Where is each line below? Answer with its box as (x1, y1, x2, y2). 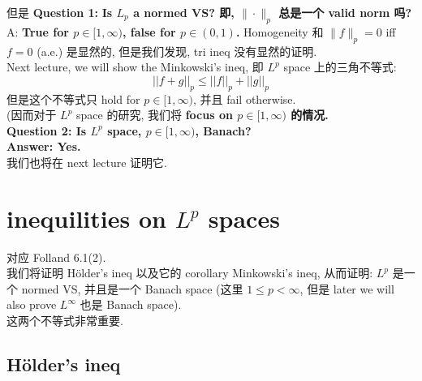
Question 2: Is (6, 122, 87, 139)
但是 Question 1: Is (6, 4, 113, 20)
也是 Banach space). (80, 296, 182, 313)
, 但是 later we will (299, 280, 394, 297)
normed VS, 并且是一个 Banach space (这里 (21, 280, 243, 297)
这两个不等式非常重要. (6, 312, 123, 329)
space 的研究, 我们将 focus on (76, 106, 233, 123)
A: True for (6, 23, 69, 40)
